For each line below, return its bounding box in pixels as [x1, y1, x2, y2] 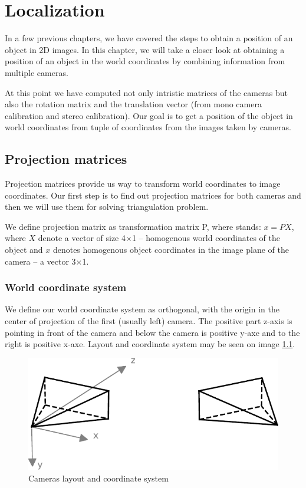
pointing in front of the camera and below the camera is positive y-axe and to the [5, 326, 300, 338]
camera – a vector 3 [5, 255, 76, 267]
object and [5, 243, 43, 256]
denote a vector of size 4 [38, 232, 126, 244]
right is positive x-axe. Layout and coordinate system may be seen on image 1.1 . [5, 338, 295, 350]
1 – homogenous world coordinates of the [131, 232, 280, 244]
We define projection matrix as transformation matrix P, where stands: [5, 220, 261, 232]
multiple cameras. [5, 66, 68, 78]
